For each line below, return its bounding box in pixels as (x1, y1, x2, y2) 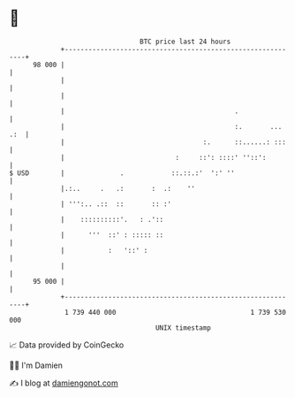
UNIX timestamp (155, 323, 212, 332)
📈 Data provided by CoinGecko (9, 340, 125, 350)
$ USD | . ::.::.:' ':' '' (9, 168, 236, 178)
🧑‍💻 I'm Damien (9, 360, 64, 370)
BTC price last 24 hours (140, 37, 231, 46)
